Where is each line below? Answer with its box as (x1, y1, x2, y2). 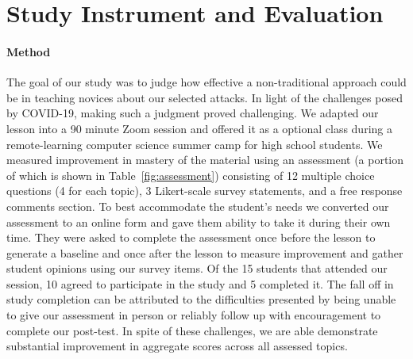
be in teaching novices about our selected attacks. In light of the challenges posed (6, 89, 403, 105)
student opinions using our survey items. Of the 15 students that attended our (6, 260, 388, 277)
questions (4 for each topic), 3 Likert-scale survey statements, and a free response (6, 182, 403, 199)
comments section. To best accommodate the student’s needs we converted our (6, 197, 389, 214)
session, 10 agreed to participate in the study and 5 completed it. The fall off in (6, 275, 394, 292)
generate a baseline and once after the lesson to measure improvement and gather (6, 244, 403, 261)
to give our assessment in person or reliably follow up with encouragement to (6, 307, 381, 323)
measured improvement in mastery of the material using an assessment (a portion (6, 151, 404, 168)
